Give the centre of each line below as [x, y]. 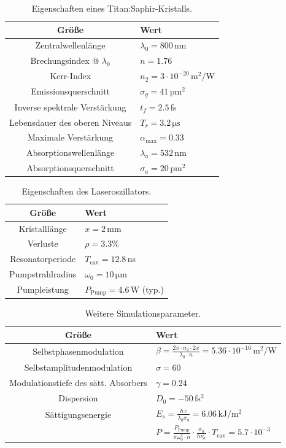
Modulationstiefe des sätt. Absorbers [78, 383]
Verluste [43, 243]
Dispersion [78, 398]
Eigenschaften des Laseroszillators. [87, 191]
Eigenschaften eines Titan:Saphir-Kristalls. [112, 8]
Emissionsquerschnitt [71, 91]
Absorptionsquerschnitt [70, 168]
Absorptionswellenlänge [70, 153]
